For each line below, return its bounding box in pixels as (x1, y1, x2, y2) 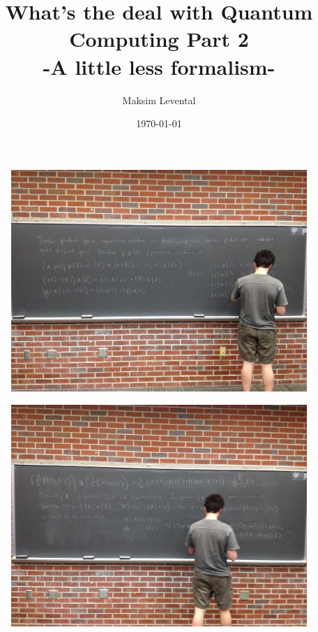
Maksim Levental (122, 92, 196, 107)
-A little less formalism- (43, 52, 275, 80)
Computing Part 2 (69, 24, 249, 53)
